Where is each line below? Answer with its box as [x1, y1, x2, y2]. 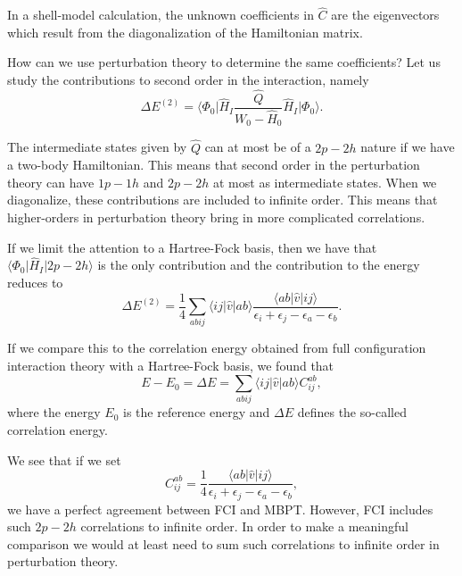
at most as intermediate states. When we [212, 172, 437, 191]
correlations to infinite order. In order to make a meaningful [80, 517, 408, 536]
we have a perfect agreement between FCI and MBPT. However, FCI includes [7, 499, 433, 518]
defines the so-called [297, 403, 407, 422]
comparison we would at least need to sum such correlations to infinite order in [7, 534, 440, 553]
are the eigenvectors [331, 5, 440, 24]
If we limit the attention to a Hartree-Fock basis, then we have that [7, 238, 377, 256]
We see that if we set [7, 450, 121, 469]
